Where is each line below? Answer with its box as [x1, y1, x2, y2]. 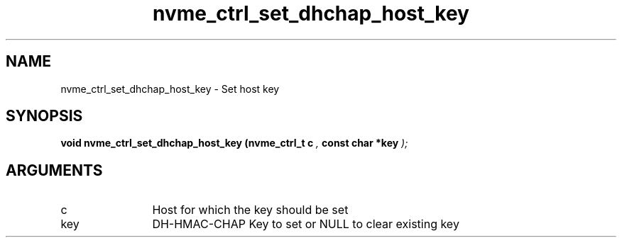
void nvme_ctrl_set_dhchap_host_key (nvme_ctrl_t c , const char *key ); [60, 137, 408, 149]
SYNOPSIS [6, 107, 83, 125]
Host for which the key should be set [152, 203, 349, 217]
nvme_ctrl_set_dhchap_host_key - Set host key [60, 82, 280, 95]
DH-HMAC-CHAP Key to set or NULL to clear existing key [152, 217, 459, 232]
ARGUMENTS [6, 161, 103, 179]
